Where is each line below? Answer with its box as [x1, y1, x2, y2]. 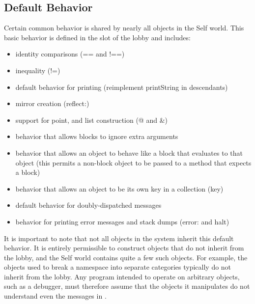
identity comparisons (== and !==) [15, 49, 125, 59]
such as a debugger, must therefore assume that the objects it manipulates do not [4, 281, 250, 291]
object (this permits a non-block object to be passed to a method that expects [15, 157, 252, 167]
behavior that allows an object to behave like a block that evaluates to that [15, 147, 243, 158]
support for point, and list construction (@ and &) [15, 114, 168, 125]
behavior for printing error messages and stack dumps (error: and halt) [15, 216, 229, 226]
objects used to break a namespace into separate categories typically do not [4, 262, 231, 272]
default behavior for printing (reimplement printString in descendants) [15, 82, 228, 92]
